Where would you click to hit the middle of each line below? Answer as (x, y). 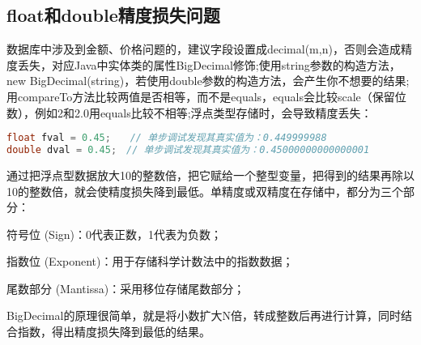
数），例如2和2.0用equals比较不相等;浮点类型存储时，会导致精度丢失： (189, 112)
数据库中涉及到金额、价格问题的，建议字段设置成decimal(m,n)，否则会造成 (204, 49)
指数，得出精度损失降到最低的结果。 (114, 332)
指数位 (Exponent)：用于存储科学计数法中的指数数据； (150, 261)
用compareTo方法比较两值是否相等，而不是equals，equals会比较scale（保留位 (206, 96)
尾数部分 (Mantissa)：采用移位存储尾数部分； (126, 288)
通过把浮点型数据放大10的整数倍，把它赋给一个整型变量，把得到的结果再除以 (210, 175)
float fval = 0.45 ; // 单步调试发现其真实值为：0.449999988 (167, 138)
